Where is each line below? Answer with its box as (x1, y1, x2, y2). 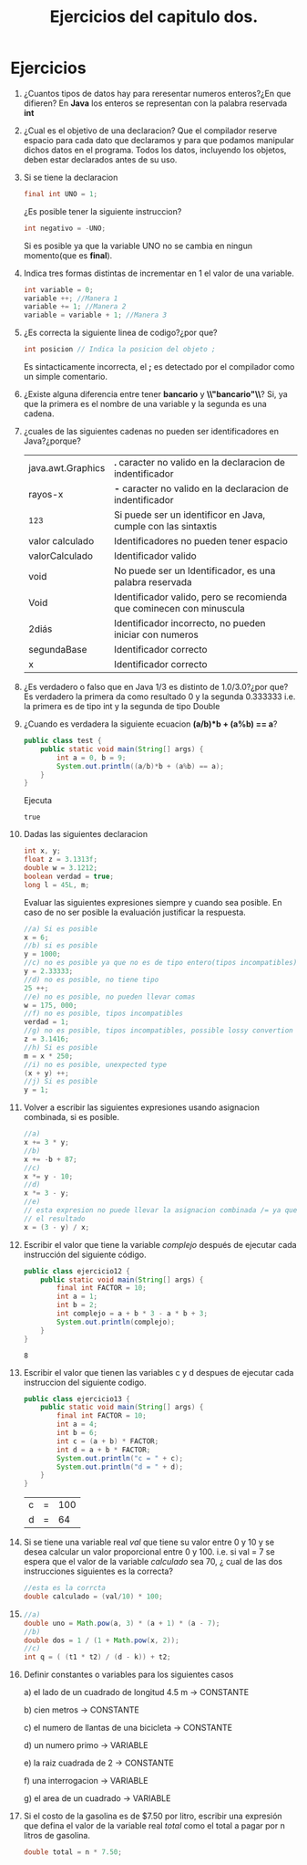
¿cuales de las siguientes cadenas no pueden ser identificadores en (23, 426, 279, 437)
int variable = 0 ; (23, 285, 94, 294)
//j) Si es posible (23, 1077, 98, 1086)
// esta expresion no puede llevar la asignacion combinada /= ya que (23, 1206, 298, 1215)
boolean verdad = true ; (23, 872, 115, 881)
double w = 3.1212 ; (23, 864, 98, 873)
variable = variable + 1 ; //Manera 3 (23, 310, 168, 320)
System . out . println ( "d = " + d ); (56, 1462, 184, 1472)
